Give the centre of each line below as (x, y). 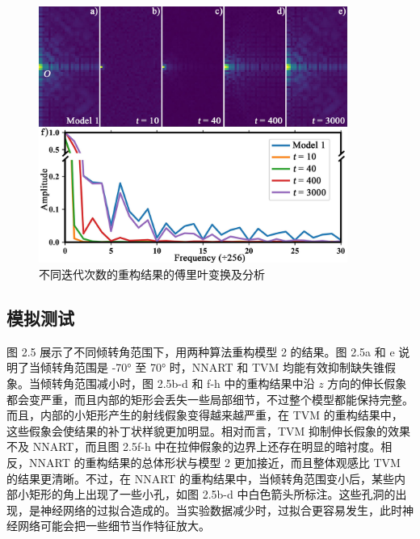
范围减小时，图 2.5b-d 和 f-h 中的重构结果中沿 (194, 383)
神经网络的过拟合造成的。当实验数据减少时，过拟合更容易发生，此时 (221, 510)
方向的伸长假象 (367, 383)
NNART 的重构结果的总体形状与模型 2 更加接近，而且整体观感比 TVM (214, 463)
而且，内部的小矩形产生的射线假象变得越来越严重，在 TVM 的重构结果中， (205, 415)
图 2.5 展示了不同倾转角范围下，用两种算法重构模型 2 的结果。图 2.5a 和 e (201, 351)
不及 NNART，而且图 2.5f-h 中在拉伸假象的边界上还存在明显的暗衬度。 (194, 446)
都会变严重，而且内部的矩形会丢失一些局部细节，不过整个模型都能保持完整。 (210, 399)
